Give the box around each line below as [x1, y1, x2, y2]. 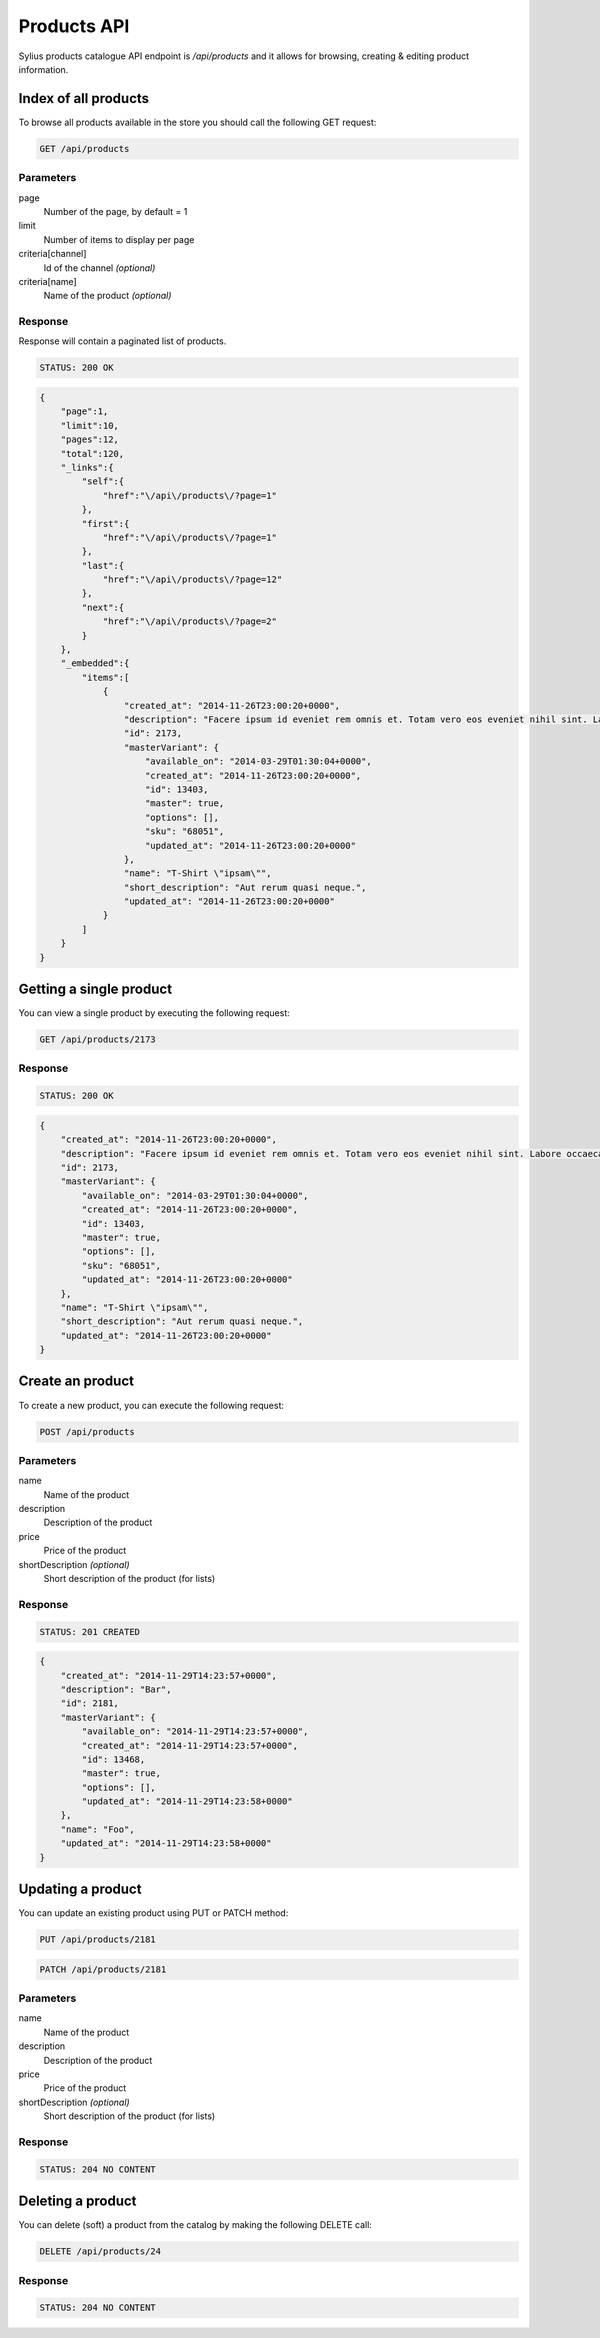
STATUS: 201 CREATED [39, 1626, 140, 1637]
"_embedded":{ [60, 658, 130, 669]
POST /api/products [39, 1426, 135, 1437]
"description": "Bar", [60, 1683, 172, 1695]
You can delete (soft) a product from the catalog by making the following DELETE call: [18, 2219, 372, 2231]
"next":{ [81, 601, 125, 613]
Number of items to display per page [43, 233, 195, 245]
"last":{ [81, 560, 125, 571]
